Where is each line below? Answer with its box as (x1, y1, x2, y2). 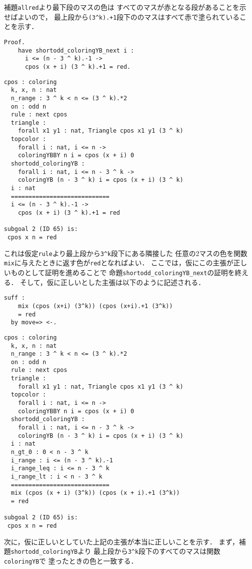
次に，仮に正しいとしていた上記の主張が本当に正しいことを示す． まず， (4, 536, 239, 546)
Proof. (4, 38, 25, 46)
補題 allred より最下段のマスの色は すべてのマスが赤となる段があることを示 (4, 2, 247, 12)
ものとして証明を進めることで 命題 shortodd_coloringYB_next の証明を (10, 267, 235, 277)
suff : (4, 294, 25, 302)
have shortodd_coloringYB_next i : (18, 47, 134, 54)
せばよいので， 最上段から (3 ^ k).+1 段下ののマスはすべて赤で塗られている (4, 11, 240, 22)
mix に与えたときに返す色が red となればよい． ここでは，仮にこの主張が (4, 257, 233, 268)
